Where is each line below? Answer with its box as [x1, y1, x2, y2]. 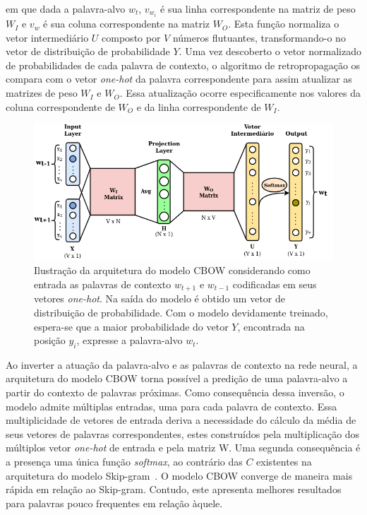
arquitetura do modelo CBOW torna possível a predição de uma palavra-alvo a [6, 371, 348, 386]
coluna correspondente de [6, 99, 115, 114]
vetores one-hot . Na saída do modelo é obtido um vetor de [34, 291, 285, 306]
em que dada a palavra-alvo [6, 1, 126, 16]
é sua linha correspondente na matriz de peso [160, 1, 356, 16]
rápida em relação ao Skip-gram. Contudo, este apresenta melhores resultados [6, 482, 342, 497]
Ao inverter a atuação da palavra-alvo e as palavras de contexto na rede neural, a [6, 357, 358, 372]
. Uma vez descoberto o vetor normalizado [179, 44, 361, 59]
